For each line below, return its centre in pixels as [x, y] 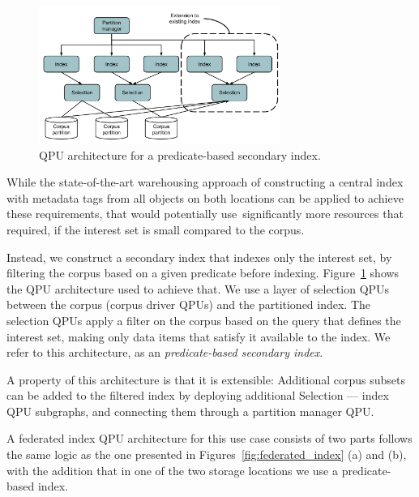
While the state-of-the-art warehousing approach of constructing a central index [205, 182]
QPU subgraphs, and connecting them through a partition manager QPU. [190, 411]
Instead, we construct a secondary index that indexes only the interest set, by [199, 257]
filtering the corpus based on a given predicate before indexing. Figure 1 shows [203, 273]
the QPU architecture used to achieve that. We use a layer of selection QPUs [198, 288]
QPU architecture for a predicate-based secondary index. [180, 154]
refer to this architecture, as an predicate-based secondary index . [165, 352]
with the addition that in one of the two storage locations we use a [172, 470]
